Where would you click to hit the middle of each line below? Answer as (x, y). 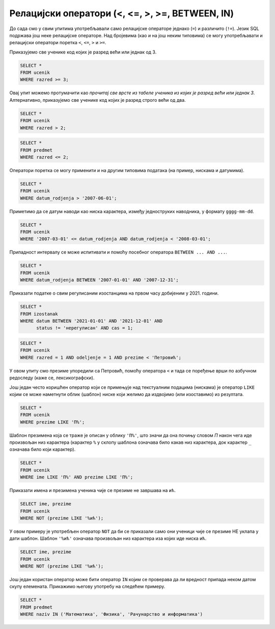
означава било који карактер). (43, 449)
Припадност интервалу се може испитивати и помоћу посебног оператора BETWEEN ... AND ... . (118, 252)
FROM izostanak (39, 314)
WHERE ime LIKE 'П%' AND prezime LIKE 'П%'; (77, 477)
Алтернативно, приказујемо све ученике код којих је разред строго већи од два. (98, 100)
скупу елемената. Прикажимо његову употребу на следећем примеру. (87, 587)
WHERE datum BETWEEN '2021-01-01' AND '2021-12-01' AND (91, 321)
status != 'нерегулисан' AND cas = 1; (85, 328)
